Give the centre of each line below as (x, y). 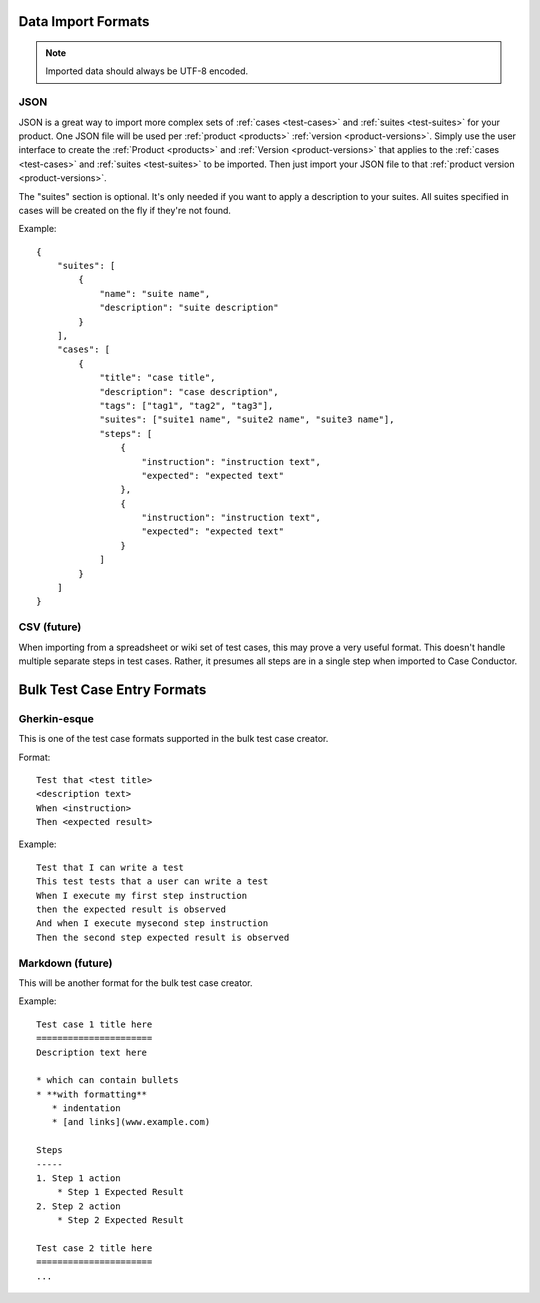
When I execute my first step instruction (142, 895)
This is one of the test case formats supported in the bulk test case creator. (173, 739)
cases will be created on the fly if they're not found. (125, 210)
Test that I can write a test (110, 867)
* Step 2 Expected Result (120, 1220)
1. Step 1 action (78, 1178)
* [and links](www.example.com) (131, 1122)
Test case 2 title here (94, 1248)
